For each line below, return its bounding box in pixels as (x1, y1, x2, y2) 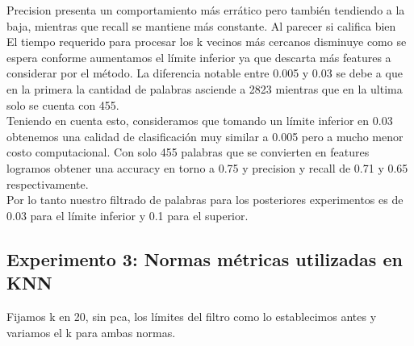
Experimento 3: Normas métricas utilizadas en (6, 246, 403, 271)
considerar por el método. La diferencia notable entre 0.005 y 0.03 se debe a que (6, 65, 403, 81)
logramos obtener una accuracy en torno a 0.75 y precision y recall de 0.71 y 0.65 (6, 159, 408, 176)
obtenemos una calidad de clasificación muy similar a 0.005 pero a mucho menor (6, 127, 404, 144)
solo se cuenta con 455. (6, 96, 119, 113)
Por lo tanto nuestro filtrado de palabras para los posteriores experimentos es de (6, 191, 404, 208)
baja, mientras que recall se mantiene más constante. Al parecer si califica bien (6, 17, 396, 34)
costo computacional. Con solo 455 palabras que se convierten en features (6, 144, 370, 160)
